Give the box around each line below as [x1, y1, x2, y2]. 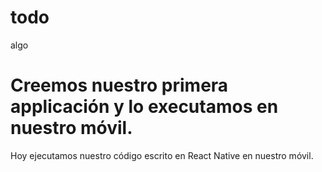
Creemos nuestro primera [10, 74, 229, 97]
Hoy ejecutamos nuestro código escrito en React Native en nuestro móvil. [10, 149, 314, 161]
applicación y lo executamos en [10, 96, 279, 118]
